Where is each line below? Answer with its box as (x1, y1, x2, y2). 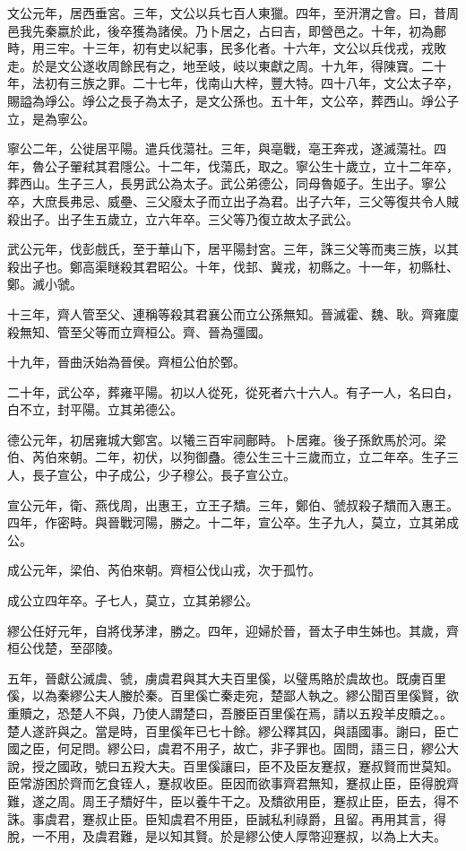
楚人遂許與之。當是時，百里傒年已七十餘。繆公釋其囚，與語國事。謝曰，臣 (7, 721, 446, 740)
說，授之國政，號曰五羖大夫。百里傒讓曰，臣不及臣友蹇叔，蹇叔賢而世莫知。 (7, 756, 459, 775)
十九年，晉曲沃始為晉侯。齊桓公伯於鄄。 (7, 352, 246, 371)
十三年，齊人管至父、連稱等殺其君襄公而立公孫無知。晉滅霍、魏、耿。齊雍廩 (7, 304, 459, 323)
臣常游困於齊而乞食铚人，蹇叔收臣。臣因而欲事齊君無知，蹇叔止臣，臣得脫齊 (7, 774, 459, 793)
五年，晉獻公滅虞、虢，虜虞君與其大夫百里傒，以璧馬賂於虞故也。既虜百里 (7, 668, 446, 687)
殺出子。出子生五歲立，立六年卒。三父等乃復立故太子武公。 (7, 209, 358, 228)
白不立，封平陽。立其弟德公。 (7, 400, 183, 419)
